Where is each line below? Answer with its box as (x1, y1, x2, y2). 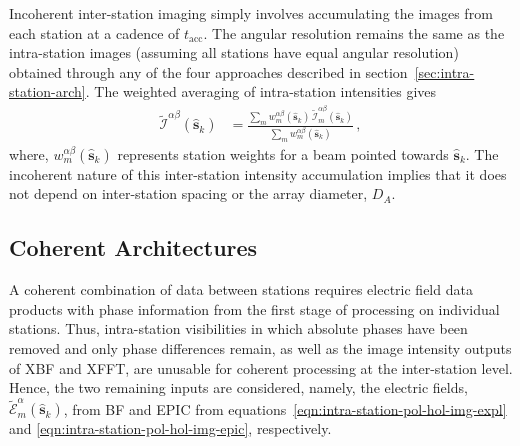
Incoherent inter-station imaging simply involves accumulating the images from (9, 3, 493, 23)
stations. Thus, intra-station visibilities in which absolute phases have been (9, 318, 468, 339)
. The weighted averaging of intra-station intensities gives (85, 81, 437, 102)
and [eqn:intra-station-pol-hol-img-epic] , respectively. (9, 418, 332, 439)
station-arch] (9, 81, 86, 102)
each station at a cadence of (9, 22, 180, 43)
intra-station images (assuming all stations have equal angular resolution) (9, 42, 459, 63)
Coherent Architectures (9, 232, 258, 263)
